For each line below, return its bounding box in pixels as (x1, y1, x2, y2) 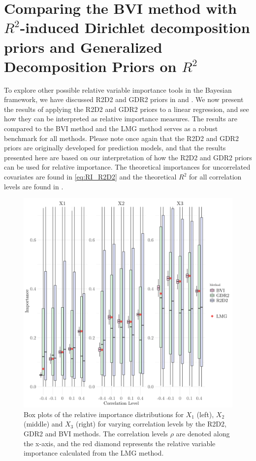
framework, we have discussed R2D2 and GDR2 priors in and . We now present (4, 94, 244, 105)
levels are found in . (4, 181, 64, 191)
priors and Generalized (4, 36, 162, 57)
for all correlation (189, 172, 242, 182)
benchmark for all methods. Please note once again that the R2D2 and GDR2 (4, 133, 239, 143)
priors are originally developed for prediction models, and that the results (4, 142, 226, 153)
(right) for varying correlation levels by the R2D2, (75, 419, 226, 429)
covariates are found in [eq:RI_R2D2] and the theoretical (4, 172, 177, 182)
